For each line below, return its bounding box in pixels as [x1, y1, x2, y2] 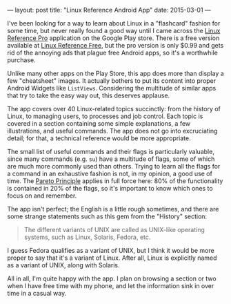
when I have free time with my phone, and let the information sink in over [7, 282, 214, 289]
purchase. [7, 56, 36, 64]
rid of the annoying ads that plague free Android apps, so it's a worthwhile [7, 48, 219, 57]
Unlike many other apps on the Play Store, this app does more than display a [7, 69, 224, 77]
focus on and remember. [7, 191, 77, 200]
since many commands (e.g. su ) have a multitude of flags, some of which [7, 155, 215, 163]
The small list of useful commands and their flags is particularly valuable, [7, 148, 215, 155]
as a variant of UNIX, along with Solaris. [7, 261, 120, 269]
